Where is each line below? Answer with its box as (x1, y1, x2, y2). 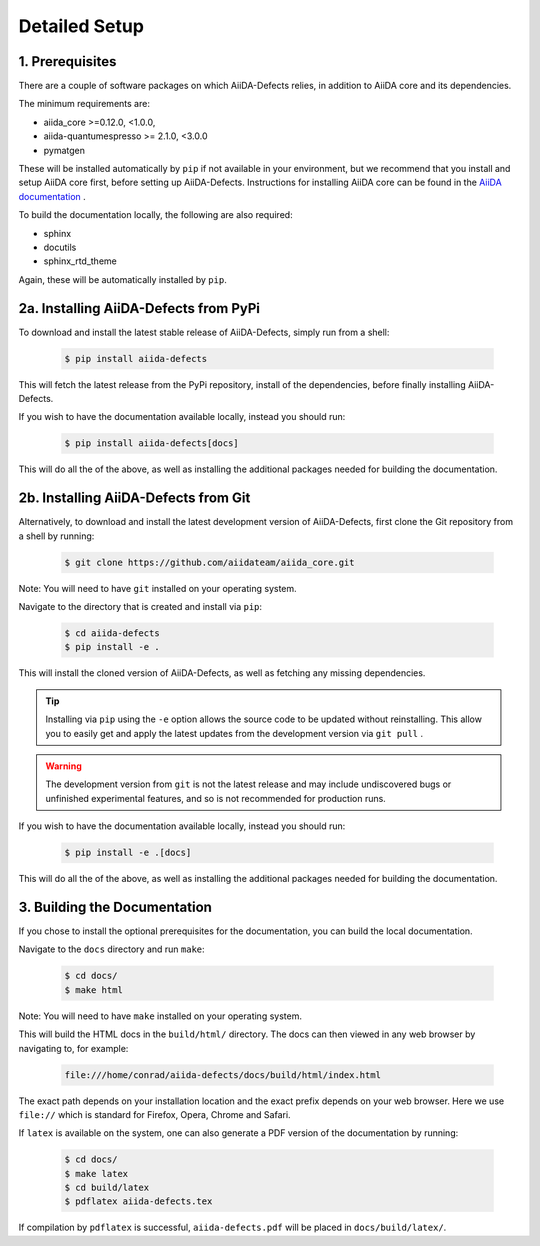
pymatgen (43, 144, 85, 156)
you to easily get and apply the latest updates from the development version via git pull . (45, 727, 424, 739)
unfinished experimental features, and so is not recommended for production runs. (45, 792, 387, 804)
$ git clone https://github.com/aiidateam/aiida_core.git (64, 556, 355, 568)
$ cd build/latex (64, 1182, 150, 1194)
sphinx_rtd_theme (43, 255, 117, 267)
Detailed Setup (18, 15, 145, 37)
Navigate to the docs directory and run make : (18, 943, 205, 955)
